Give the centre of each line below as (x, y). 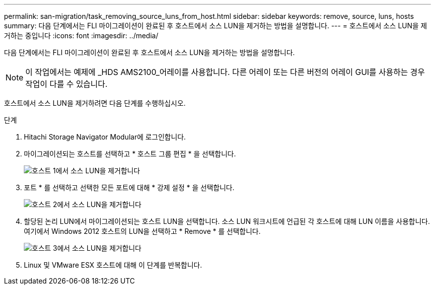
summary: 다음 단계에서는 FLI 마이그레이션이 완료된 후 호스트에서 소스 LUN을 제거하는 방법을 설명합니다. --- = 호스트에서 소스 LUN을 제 (216, 26)
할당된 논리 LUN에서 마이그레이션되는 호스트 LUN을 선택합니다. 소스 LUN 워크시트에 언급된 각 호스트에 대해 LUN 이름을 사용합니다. (227, 221)
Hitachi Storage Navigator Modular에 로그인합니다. (105, 137)
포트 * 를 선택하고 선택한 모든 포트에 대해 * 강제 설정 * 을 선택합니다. (129, 187)
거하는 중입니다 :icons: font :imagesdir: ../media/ (81, 36)
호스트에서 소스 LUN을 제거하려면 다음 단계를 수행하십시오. (95, 103)
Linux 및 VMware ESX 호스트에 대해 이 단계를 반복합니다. (113, 265)
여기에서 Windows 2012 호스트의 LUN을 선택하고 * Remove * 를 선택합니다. (142, 231)
